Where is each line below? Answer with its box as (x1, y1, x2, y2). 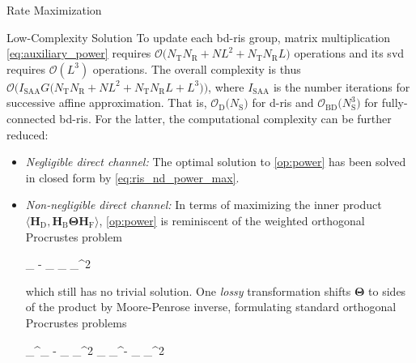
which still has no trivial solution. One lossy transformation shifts (25, 282, 351, 299)
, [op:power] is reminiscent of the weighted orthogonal (99, 211, 365, 228)
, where (208, 78, 244, 95)
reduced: (6, 126, 49, 143)
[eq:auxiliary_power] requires (6, 45, 151, 62)
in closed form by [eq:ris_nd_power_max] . (25, 169, 240, 186)
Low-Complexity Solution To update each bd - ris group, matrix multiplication (6, 28, 391, 45)
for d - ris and (252, 94, 314, 111)
